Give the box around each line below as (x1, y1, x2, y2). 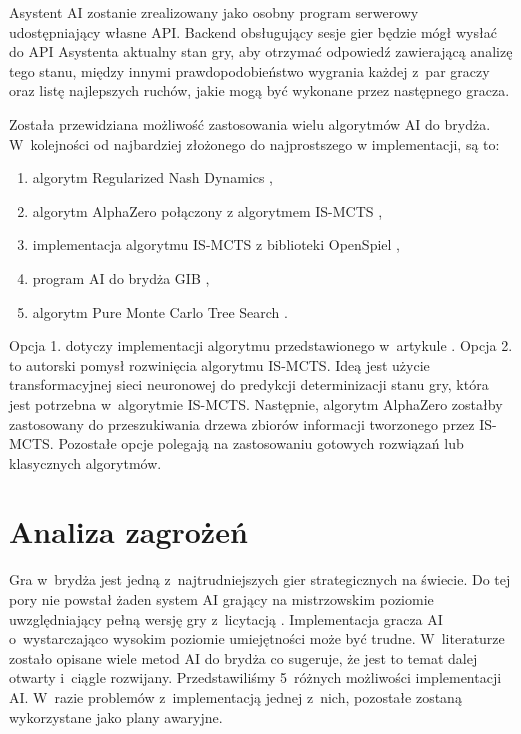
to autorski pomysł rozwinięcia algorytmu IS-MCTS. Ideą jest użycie (9, 354, 430, 375)
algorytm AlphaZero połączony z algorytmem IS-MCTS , (32, 200, 383, 221)
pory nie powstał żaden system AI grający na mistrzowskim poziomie (9, 589, 434, 609)
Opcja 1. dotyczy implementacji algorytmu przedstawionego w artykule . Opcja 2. (9, 335, 513, 356)
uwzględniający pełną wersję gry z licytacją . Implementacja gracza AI (9, 608, 443, 629)
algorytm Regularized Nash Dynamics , (32, 167, 273, 188)
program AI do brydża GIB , (32, 267, 210, 288)
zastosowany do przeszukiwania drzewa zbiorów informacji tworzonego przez (9, 413, 475, 434)
